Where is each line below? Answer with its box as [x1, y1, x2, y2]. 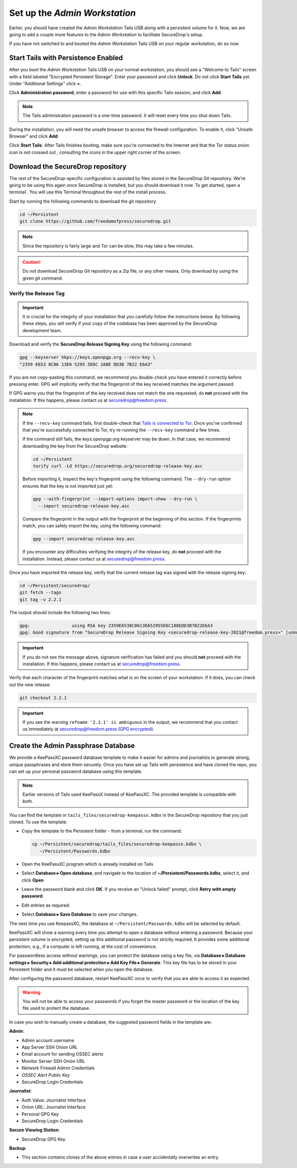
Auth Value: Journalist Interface [21, 1097, 86, 1103]
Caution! [22, 259, 41, 265]
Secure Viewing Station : [9, 1127, 60, 1133]
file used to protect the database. [22, 1005, 91, 1011]
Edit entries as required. [21, 902, 70, 908]
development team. [22, 327, 62, 333]
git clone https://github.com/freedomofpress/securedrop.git [19, 219, 171, 224]
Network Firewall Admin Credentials [21, 1065, 95, 1071]
